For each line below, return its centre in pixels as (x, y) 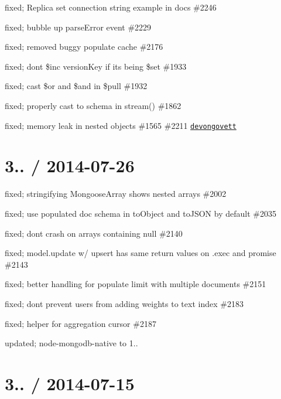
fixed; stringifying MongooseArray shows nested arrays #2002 (116, 194)
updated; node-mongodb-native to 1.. (71, 343)
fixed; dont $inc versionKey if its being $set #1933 (96, 66)
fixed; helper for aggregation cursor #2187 (80, 323)
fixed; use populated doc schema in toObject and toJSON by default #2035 (140, 213)
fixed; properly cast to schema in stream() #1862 (93, 105)
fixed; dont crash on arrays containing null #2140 (94, 233)
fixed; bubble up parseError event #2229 (78, 27)
